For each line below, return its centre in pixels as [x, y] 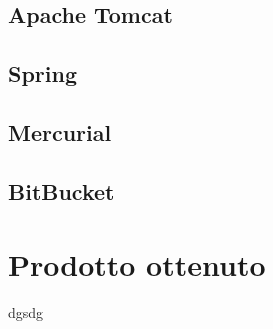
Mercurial [60, 131]
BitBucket [61, 190]
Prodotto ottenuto [137, 264]
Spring [42, 73]
